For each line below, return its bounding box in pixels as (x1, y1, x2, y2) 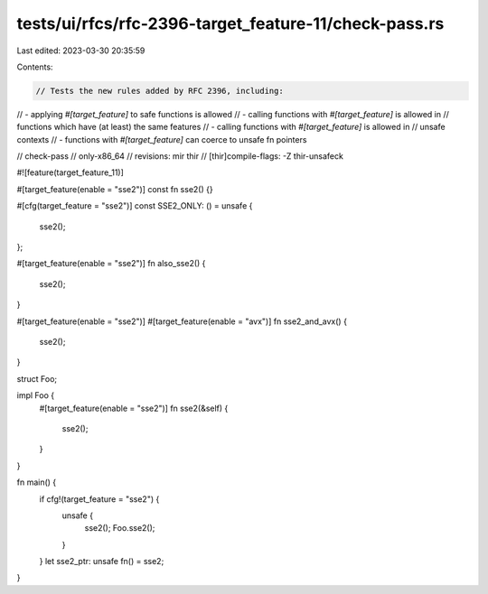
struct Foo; (16, 373, 58, 384)
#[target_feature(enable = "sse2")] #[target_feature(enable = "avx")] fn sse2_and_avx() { (16, 316, 348, 327)
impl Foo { (16, 390, 54, 401)
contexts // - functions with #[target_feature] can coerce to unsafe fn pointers (16, 134, 307, 144)
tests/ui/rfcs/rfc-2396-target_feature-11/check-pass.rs (16, 14, 445, 33)
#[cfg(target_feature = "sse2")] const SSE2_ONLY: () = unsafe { (16, 200, 253, 211)
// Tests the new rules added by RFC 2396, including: (35, 86, 284, 96)
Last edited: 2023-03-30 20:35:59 (16, 45, 145, 56)
